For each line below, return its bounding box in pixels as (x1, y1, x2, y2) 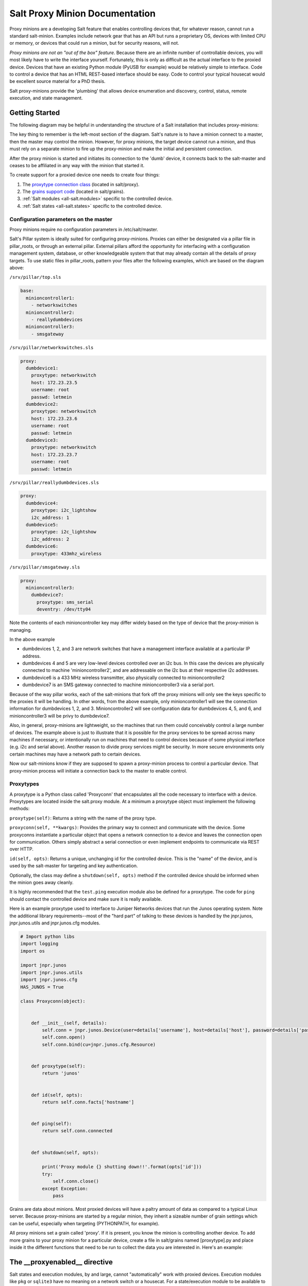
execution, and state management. (9, 95, 83, 101)
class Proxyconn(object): (20, 998, 86, 1004)
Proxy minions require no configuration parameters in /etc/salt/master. (9, 226, 159, 233)
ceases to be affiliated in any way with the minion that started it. (9, 162, 145, 168)
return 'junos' (42, 1070, 81, 1076)
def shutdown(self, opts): (31, 1150, 100, 1155)
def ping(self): (31, 1121, 72, 1127)
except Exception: (42, 1186, 88, 1191)
